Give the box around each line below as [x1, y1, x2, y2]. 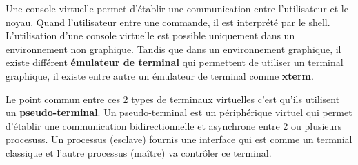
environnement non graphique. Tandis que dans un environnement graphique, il [6, 41, 341, 56]
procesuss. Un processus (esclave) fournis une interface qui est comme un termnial [6, 132, 352, 146]
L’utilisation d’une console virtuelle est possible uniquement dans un [6, 28, 295, 43]
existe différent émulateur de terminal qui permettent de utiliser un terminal [6, 55, 344, 69]
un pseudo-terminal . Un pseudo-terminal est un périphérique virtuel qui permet [6, 105, 352, 120]
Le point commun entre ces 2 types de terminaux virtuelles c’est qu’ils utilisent [6, 91, 340, 106]
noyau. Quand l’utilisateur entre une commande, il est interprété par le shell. [6, 14, 330, 29]
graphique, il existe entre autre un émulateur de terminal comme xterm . [6, 68, 314, 82]
